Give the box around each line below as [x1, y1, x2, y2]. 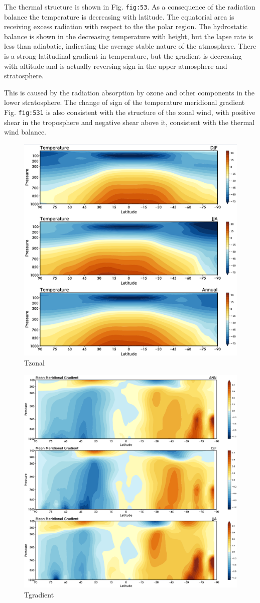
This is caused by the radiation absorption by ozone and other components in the [4, 87, 255, 97]
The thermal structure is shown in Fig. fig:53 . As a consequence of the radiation [4, 2, 255, 12]
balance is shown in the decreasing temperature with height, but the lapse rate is [4, 31, 253, 41]
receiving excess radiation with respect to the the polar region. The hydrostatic [4, 21, 248, 32]
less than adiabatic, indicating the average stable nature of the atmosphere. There [4, 41, 256, 51]
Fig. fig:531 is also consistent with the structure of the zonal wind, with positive [4, 107, 255, 117]
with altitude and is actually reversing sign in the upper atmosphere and [4, 60, 227, 71]
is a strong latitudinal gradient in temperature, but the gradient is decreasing [4, 51, 242, 61]
